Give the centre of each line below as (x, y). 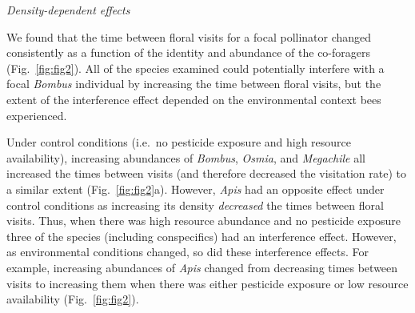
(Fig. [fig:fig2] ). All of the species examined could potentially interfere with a (196, 68)
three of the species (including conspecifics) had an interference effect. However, (202, 236)
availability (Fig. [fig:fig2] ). (73, 299)
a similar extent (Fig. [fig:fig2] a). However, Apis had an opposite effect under (196, 189)
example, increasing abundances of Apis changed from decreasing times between (202, 267)
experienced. (37, 115)
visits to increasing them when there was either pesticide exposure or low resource (207, 283)
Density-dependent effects (68, 10)
